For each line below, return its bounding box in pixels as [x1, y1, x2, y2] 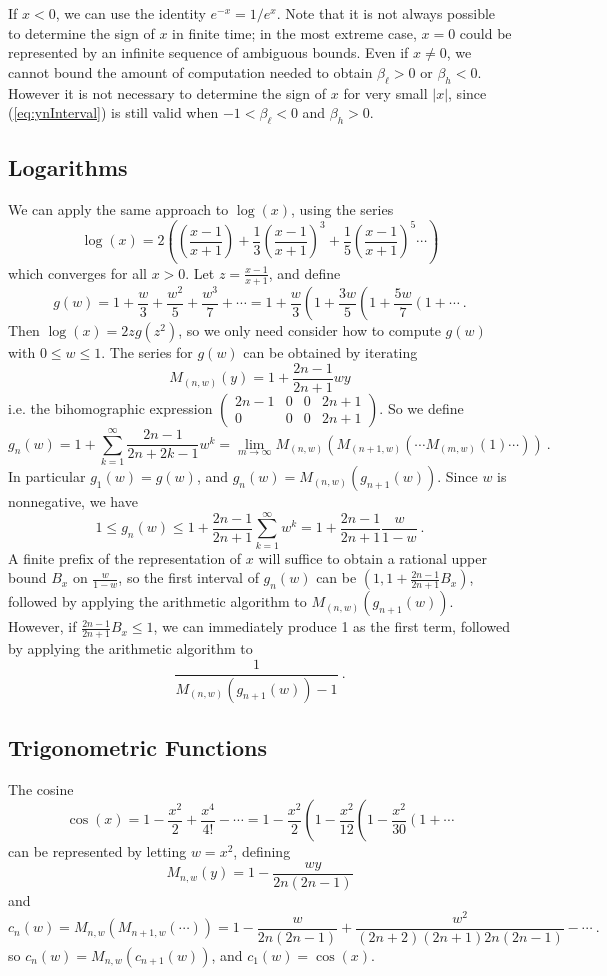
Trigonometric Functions [8, 732, 267, 763]
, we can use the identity [55, 3, 206, 23]
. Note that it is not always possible [276, 3, 496, 23]
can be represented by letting [8, 841, 187, 862]
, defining [233, 841, 291, 862]
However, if [8, 616, 77, 637]
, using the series [291, 199, 394, 220]
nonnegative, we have [8, 490, 138, 511]
